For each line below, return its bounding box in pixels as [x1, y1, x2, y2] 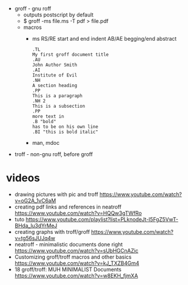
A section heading [32, 82, 78, 88]
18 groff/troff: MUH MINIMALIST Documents [14, 266, 122, 273]
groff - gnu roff [14, 5, 52, 12]
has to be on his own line [32, 124, 99, 130]
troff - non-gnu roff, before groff [14, 151, 93, 158]
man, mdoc [32, 140, 60, 146]
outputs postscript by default [23, 11, 94, 18]
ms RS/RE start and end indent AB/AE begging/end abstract [32, 35, 177, 42]
